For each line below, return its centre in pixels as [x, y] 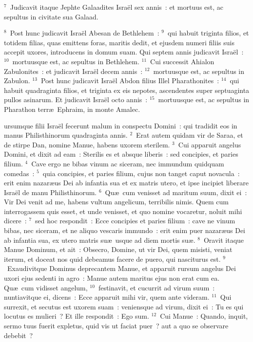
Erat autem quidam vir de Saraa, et [190, 135]
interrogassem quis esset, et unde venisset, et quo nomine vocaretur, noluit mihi [123, 211]
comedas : [19, 173]
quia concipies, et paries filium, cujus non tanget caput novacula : [141, 173]
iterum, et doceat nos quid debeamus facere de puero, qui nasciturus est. [112, 259]
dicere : [15, 221]
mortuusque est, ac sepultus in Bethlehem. [76, 61]
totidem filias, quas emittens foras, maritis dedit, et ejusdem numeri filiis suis [119, 42]
